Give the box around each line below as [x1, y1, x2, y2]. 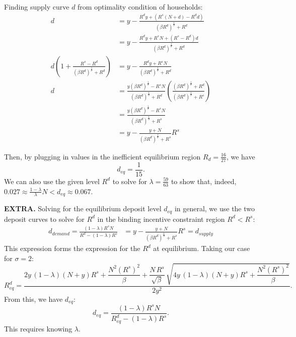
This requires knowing [4, 323, 72, 333]
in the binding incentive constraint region [97, 213, 225, 224]
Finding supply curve [4, 2, 69, 12]
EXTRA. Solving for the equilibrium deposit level [4, 203, 162, 214]
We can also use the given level [4, 176, 100, 186]
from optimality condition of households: [78, 2, 203, 12]
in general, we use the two [174, 203, 255, 214]
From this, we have [4, 293, 63, 304]
